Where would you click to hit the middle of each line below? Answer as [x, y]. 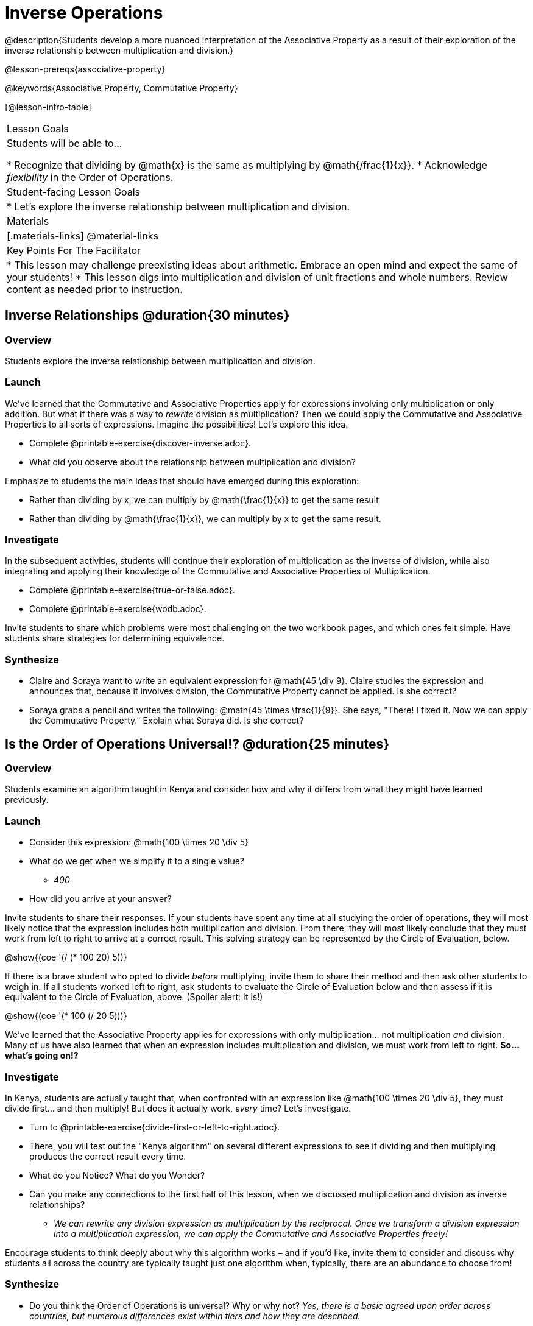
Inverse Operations [84, 13]
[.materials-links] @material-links [83, 235]
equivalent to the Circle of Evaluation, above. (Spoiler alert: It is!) [134, 997]
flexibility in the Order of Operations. [90, 177]
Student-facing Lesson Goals [74, 192]
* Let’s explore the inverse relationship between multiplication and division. [178, 206]
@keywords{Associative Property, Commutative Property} [122, 88]
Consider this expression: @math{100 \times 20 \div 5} [139, 842]
